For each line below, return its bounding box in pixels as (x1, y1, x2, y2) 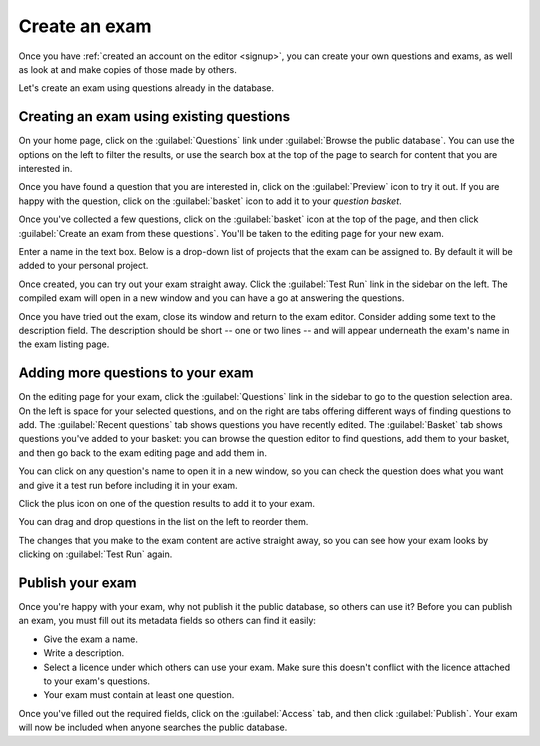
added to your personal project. (18, 260, 149, 272)
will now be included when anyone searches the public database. (18, 721, 288, 734)
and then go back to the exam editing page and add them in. (18, 446, 267, 459)
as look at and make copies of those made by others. (18, 63, 237, 75)
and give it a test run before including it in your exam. (18, 479, 239, 491)
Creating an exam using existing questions (18, 108, 290, 125)
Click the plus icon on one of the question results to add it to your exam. (18, 497, 315, 509)
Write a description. (43, 647, 125, 659)
